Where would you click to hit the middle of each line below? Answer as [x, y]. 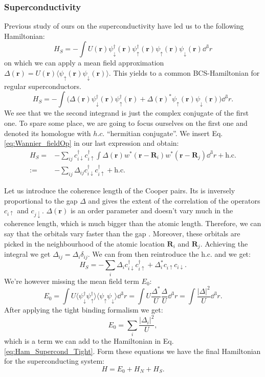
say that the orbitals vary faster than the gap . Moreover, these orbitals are [122, 234]
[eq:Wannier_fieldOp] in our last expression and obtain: [92, 143]
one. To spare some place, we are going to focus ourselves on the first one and [126, 123]
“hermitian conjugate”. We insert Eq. [165, 133]
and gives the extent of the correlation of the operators [174, 200]
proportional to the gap [41, 200]
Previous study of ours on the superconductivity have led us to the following [124, 26]
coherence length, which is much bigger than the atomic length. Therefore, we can [133, 223]
